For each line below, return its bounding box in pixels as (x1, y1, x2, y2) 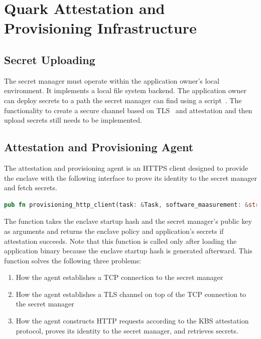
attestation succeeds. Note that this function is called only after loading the (4, 235, 237, 246)
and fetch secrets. (4, 182, 57, 193)
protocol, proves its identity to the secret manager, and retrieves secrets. (16, 325, 238, 335)
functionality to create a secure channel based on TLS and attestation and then (4, 105, 252, 115)
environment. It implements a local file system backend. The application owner (4, 85, 246, 96)
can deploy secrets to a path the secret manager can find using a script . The (4, 95, 242, 105)
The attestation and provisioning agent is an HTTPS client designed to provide (4, 162, 248, 173)
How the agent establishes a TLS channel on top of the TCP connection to (16, 288, 246, 299)
